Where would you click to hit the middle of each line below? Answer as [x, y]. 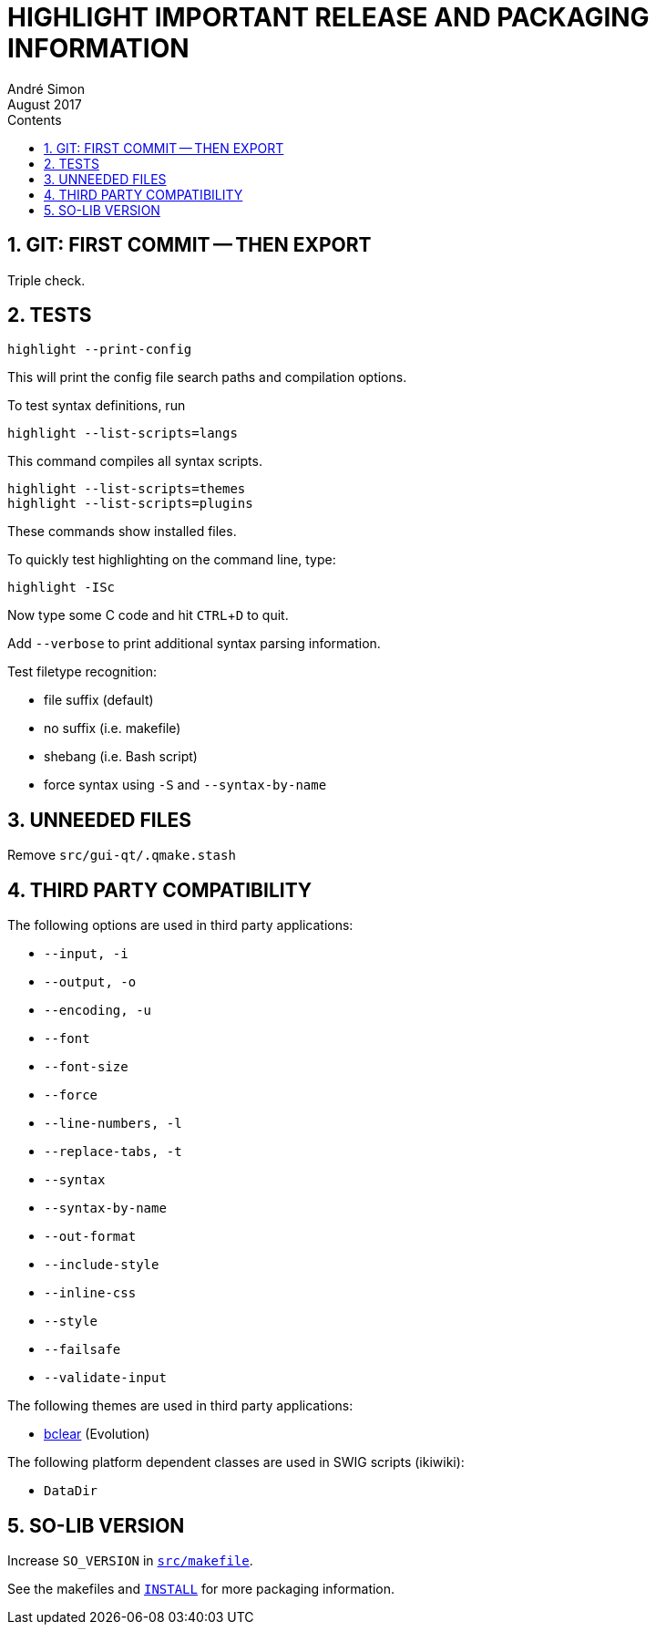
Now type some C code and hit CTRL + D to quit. [148, 615]
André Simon [46, 88]
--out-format [90, 1237]
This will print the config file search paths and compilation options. [207, 377]
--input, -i [86, 954]
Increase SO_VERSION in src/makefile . [130, 1560]
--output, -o [90, 982]
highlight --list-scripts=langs [123, 434]
